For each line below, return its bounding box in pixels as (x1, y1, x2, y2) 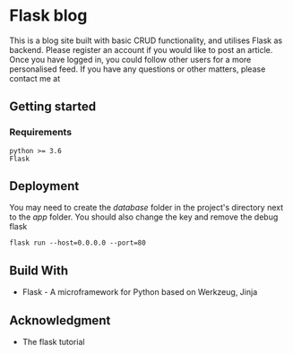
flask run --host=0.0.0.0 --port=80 (9, 238, 146, 247)
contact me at (9, 73, 61, 83)
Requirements (9, 126, 73, 139)
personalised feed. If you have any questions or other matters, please (9, 64, 266, 74)
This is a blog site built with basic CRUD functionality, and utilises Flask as (9, 35, 283, 46)
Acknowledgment (9, 313, 111, 328)
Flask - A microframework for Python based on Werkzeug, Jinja (22, 287, 258, 298)
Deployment (9, 178, 80, 194)
